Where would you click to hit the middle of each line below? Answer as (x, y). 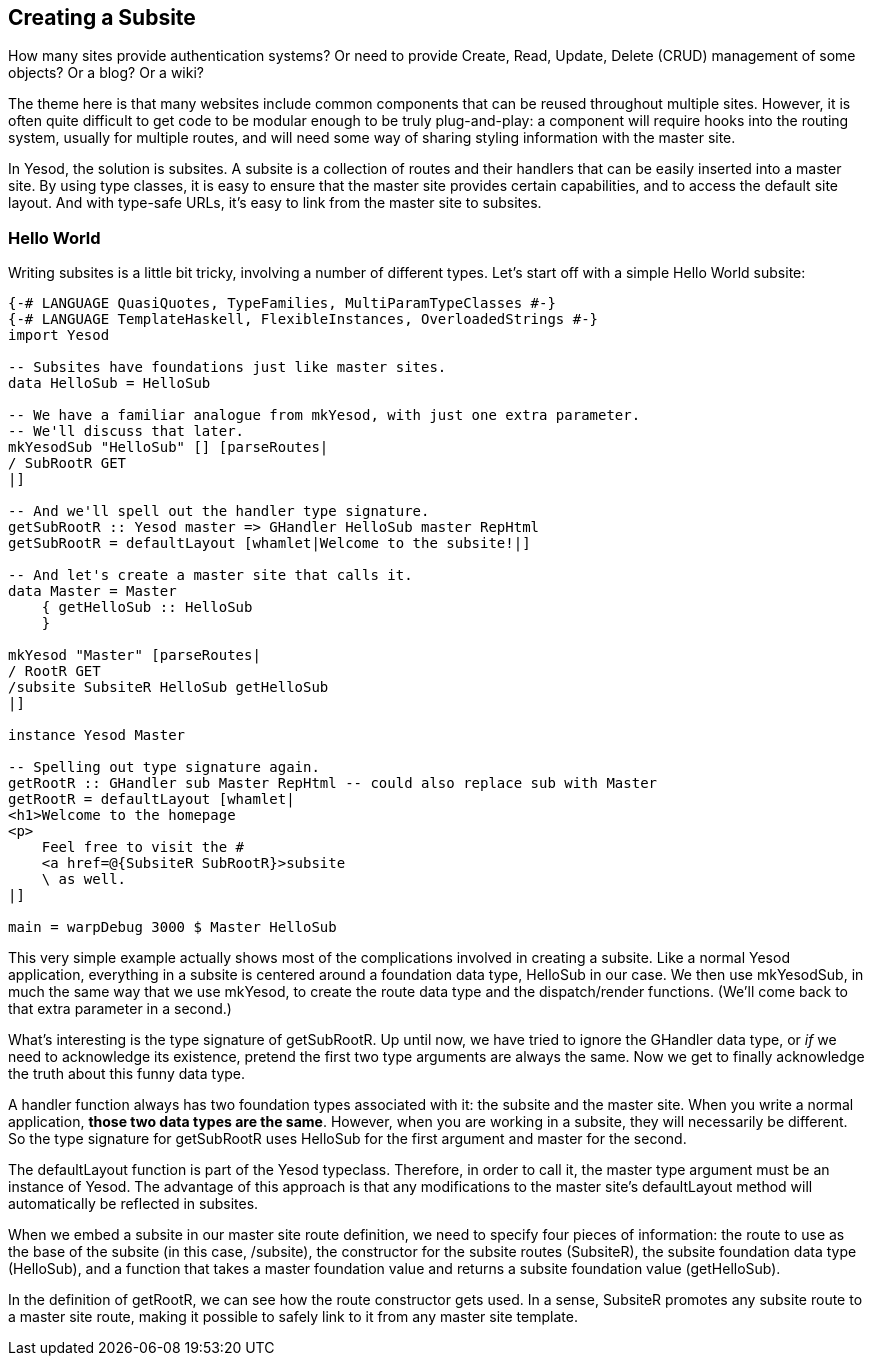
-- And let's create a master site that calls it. (210, 575)
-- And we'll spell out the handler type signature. (219, 511)
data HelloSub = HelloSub (109, 383)
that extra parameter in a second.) (120, 1009)
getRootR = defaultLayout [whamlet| (151, 799)
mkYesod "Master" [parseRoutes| (134, 655)
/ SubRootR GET (67, 463)
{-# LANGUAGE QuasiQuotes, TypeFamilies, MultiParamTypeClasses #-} (282, 303)
